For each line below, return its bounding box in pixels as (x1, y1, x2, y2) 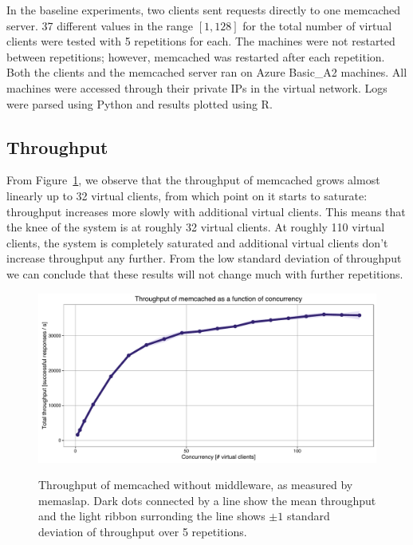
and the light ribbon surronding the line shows (38, 507, 265, 524)
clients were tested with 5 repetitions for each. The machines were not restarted (6, 33, 395, 49)
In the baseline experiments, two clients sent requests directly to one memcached (6, 2, 400, 18)
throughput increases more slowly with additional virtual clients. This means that (6, 203, 406, 219)
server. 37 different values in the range (6, 17, 194, 34)
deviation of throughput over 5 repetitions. (38, 523, 247, 539)
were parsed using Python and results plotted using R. (6, 95, 273, 112)
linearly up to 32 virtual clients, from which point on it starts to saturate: (6, 187, 368, 203)
